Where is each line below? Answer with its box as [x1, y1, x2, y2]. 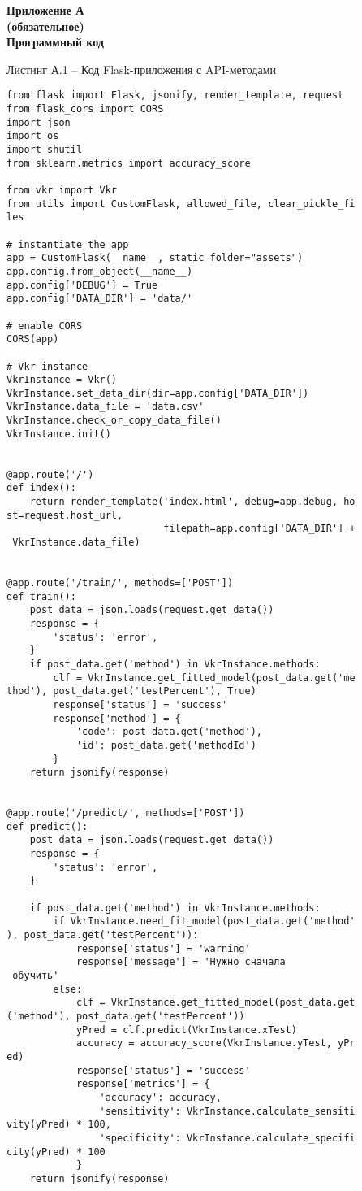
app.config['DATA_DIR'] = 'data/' [6, 293, 193, 305]
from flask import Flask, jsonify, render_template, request [6, 89, 344, 102]
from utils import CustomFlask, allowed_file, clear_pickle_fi [6, 198, 356, 210]
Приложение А [6, 2, 84, 18]
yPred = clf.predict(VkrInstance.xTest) [75, 1024, 297, 1036]
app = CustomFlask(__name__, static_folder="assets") [6, 252, 304, 264]
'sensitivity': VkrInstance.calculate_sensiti [99, 1105, 356, 1117]
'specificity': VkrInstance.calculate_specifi [99, 1132, 356, 1144]
